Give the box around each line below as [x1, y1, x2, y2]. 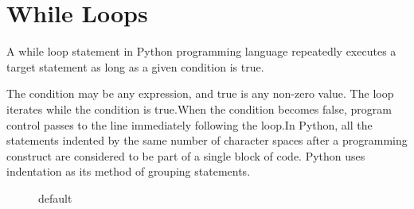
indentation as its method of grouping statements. [6, 163, 251, 180]
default [38, 189, 72, 206]
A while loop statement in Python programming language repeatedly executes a [6, 43, 396, 60]
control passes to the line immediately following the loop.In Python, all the [6, 116, 373, 133]
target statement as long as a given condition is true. [6, 58, 264, 75]
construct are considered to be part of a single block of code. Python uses [6, 147, 365, 164]
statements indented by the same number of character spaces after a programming [6, 132, 408, 149]
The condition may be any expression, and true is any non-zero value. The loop [6, 85, 394, 102]
